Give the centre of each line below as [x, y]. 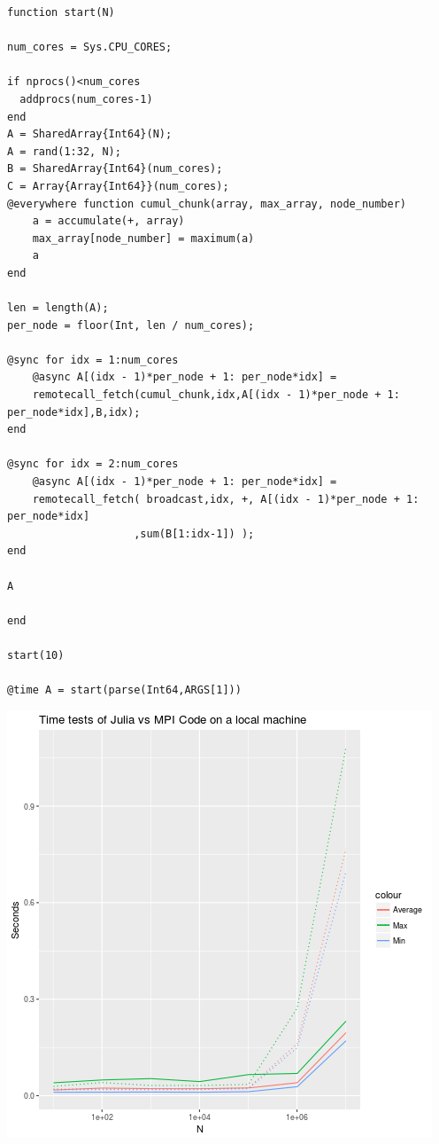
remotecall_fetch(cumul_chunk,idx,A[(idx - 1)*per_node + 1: [216, 395]
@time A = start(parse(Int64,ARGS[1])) [124, 690]
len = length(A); [58, 308]
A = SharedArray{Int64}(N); [90, 134]
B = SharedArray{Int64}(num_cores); [115, 169]
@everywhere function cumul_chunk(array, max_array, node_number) [207, 204]
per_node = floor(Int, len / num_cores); [131, 325]
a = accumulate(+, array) [108, 221]
